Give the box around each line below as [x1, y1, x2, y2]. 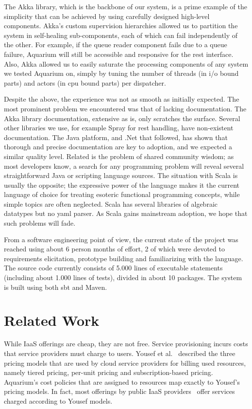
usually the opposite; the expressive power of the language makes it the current [4, 179, 240, 190]
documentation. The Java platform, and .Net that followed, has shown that [4, 132, 228, 142]
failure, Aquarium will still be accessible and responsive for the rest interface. [4, 49, 234, 59]
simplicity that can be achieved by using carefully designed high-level [4, 11, 210, 21]
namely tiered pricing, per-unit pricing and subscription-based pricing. [4, 367, 213, 377]
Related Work [4, 310, 100, 330]
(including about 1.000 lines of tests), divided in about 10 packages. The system [4, 272, 242, 283]
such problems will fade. [4, 218, 76, 228]
